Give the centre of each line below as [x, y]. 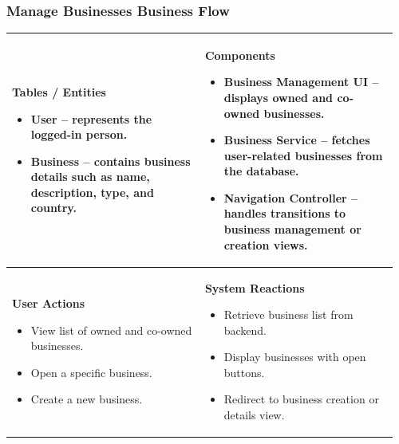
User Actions [49, 303]
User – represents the [91, 118]
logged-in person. [79, 134]
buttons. [244, 372]
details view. [254, 415]
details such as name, [90, 177]
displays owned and [279, 97]
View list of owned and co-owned [111, 330]
